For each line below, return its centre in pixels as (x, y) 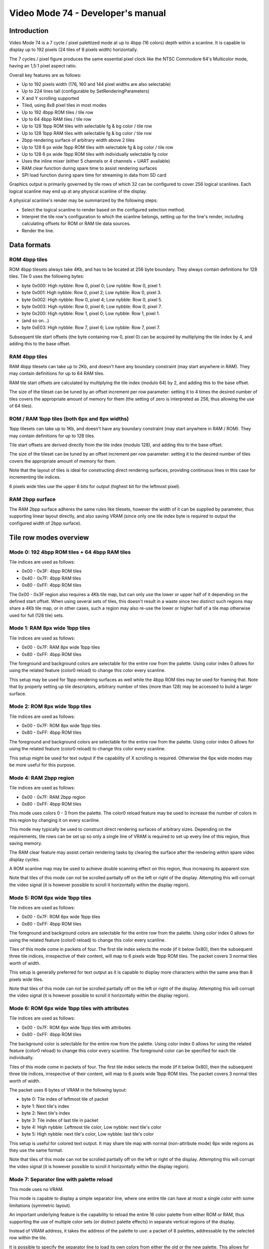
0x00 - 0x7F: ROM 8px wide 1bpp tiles (61, 726)
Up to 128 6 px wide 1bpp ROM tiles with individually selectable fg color (95, 154)
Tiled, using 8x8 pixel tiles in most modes (64, 105)
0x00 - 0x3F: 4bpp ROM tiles (52, 571)
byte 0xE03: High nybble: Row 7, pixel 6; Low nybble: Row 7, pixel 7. (91, 328)
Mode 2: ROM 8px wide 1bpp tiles (50, 706)
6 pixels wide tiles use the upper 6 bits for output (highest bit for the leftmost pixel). (95, 486)
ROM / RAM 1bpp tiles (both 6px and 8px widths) (69, 419)
